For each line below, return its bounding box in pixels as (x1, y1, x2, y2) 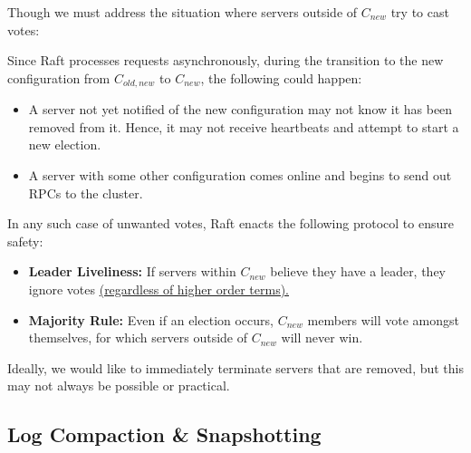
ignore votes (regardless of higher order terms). (28, 279, 289, 298)
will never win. (281, 328, 363, 347)
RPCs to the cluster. (28, 183, 143, 202)
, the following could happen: (200, 68, 362, 87)
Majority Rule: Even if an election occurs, (28, 310, 274, 329)
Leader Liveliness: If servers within (28, 262, 236, 281)
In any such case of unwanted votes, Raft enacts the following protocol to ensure (7, 214, 454, 233)
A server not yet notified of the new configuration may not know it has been (28, 100, 453, 119)
